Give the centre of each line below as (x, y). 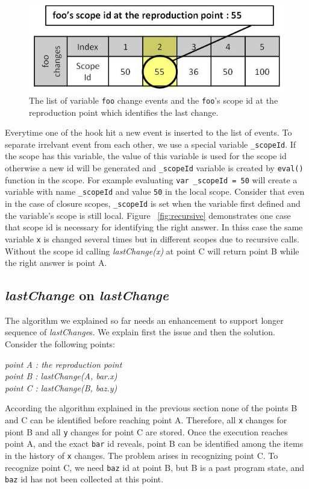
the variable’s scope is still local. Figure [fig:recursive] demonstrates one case (148, 215)
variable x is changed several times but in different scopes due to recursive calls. (152, 238)
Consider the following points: (60, 344)
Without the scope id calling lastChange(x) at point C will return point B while (152, 251)
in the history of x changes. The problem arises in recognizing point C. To (142, 456)
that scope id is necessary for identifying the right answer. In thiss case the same (154, 227)
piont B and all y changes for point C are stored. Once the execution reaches (146, 431)
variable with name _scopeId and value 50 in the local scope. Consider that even (155, 191)
